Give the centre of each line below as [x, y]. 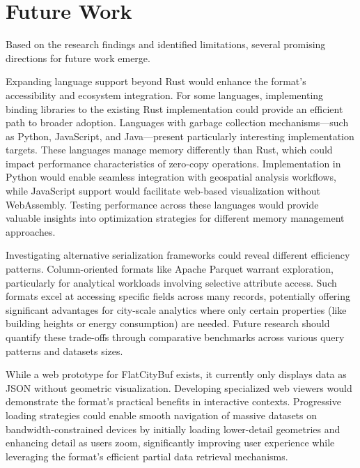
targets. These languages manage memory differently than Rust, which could [169, 150]
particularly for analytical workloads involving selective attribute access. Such [171, 282]
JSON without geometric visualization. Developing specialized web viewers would [179, 387]
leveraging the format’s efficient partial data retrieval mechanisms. [147, 456]
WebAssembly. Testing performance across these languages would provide [162, 204]
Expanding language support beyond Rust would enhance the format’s [156, 81]
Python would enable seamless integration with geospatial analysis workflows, [171, 177]
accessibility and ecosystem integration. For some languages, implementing [165, 95]
